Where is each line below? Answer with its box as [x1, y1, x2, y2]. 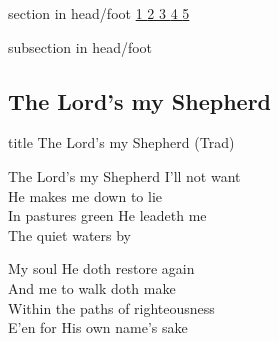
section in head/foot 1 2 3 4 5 [8, 3, 190, 23]
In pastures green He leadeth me [8, 205, 207, 226]
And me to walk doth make [8, 277, 176, 298]
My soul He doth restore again [8, 258, 195, 279]
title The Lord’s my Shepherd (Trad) [8, 132, 235, 153]
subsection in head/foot [8, 36, 153, 57]
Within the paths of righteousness [8, 297, 215, 318]
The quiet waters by [8, 224, 131, 245]
